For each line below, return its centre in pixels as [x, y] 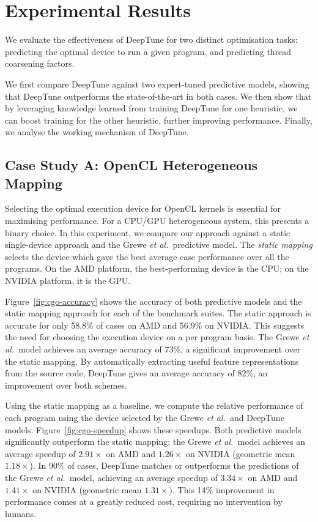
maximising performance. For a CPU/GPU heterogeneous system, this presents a [157, 221]
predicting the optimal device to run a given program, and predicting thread [148, 51]
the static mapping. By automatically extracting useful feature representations [152, 361]
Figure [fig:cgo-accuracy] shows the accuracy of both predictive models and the [153, 301]
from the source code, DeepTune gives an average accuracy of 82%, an [136, 373]
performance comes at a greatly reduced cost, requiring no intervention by [144, 501]
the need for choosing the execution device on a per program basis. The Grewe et [157, 337]
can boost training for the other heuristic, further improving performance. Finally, [159, 120]
